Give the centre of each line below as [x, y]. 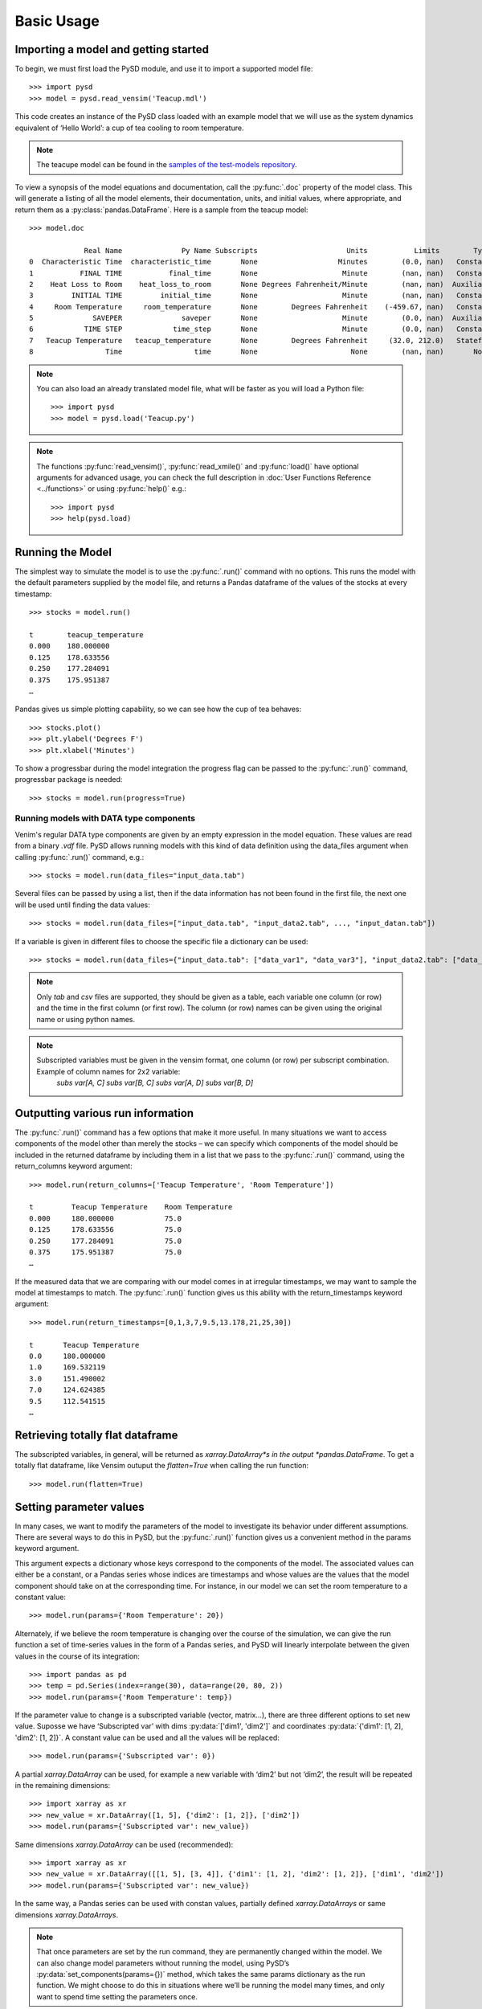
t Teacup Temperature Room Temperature [131, 1207]
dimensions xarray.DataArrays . [67, 1915]
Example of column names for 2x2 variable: [108, 1071]
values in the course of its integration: [78, 1656]
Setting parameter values [80, 1507]
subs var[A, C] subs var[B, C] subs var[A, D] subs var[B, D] [155, 1083]
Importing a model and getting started [112, 49]
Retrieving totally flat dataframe [96, 1435]
